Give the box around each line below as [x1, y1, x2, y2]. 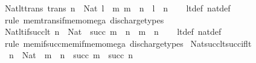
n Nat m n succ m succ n [8, 49, 133, 61]
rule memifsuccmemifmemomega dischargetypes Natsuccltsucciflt [4, 37, 252, 49]
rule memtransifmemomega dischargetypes [4, 13, 164, 26]
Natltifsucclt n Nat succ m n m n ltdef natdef [4, 25, 222, 38]
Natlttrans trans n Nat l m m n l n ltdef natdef [4, 2, 231, 14]
